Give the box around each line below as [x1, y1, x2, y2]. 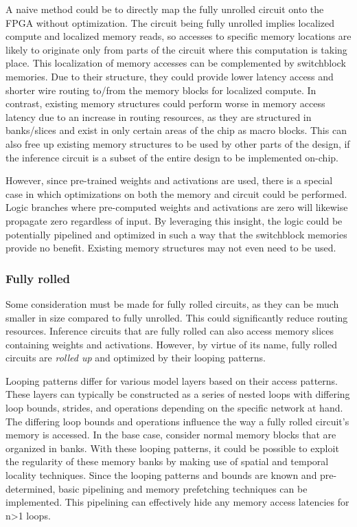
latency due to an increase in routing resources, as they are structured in [5, 109, 312, 124]
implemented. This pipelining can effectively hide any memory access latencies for [5, 495, 349, 509]
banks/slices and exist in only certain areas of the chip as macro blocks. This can [5, 123, 347, 137]
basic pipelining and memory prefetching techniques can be [58, 481, 308, 495]
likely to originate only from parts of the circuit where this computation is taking [5, 42, 347, 56]
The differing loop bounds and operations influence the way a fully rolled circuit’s [5, 414, 349, 428]
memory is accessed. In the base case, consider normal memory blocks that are [5, 427, 336, 442]
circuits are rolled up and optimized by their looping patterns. [5, 350, 266, 365]
